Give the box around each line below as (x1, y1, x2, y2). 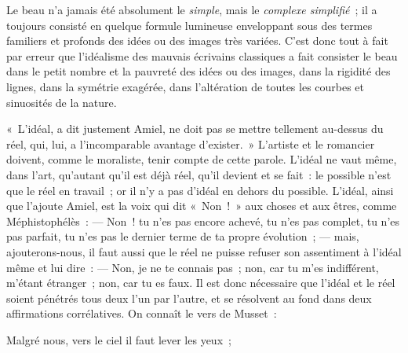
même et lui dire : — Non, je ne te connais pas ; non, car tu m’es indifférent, (6, 259, 379, 275)
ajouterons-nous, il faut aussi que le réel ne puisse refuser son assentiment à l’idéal (6, 243, 402, 259)
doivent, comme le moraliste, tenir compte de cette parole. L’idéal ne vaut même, (6, 151, 397, 167)
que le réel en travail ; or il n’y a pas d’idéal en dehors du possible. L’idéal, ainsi (6, 182, 394, 198)
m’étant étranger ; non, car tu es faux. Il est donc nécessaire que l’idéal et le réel (6, 274, 395, 291)
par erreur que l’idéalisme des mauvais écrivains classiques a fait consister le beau (6, 47, 398, 64)
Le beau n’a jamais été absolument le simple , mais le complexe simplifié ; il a (6, 2, 377, 17)
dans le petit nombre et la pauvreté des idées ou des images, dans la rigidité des (6, 63, 391, 79)
